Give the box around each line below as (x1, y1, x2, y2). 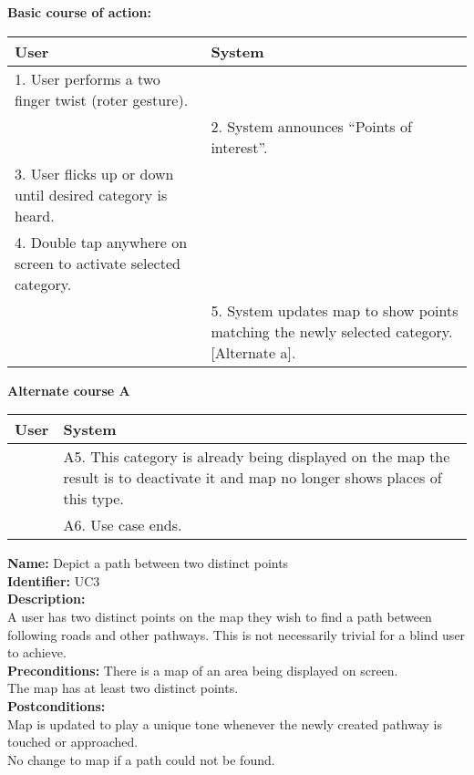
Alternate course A (7, 380, 130, 399)
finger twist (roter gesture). (15, 88, 189, 110)
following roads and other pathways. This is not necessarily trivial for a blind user (7, 625, 466, 644)
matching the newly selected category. (211, 320, 453, 342)
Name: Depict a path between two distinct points (7, 553, 289, 573)
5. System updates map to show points (211, 299, 459, 321)
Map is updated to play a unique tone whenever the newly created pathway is (7, 714, 443, 733)
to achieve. (7, 643, 67, 662)
